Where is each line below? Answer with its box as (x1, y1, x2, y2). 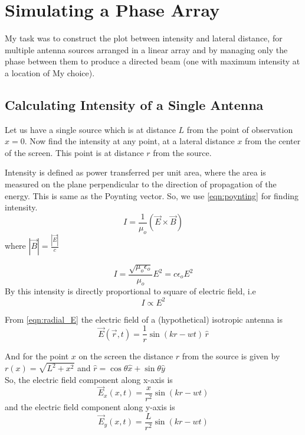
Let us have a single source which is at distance (5, 123, 176, 135)
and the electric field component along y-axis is (5, 401, 175, 413)
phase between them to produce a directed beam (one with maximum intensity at (5, 55, 300, 67)
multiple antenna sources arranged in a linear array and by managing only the (5, 43, 288, 56)
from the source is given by (182, 350, 280, 362)
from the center (245, 135, 301, 147)
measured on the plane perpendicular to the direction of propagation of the (5, 178, 277, 190)
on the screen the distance (78, 350, 173, 362)
